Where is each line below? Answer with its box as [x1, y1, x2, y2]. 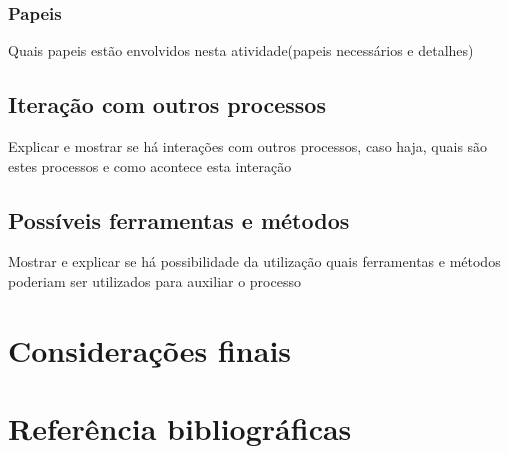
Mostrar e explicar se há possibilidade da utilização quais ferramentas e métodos [8, 251, 501, 272]
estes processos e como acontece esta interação [8, 155, 292, 176]
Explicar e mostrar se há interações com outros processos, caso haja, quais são [8, 136, 488, 157]
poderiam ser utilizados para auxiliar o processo [8, 271, 301, 291]
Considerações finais [8, 329, 292, 370]
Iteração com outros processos [8, 89, 326, 120]
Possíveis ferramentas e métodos [8, 204, 350, 235]
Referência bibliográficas [8, 408, 352, 449]
